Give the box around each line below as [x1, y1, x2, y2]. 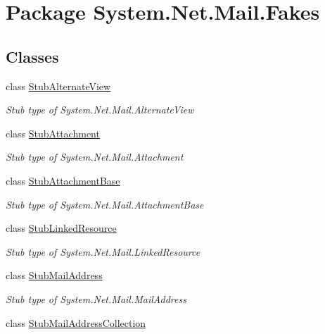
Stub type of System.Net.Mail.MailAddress [6, 291, 186, 306]
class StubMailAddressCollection [6, 315, 146, 330]
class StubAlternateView [6, 78, 111, 93]
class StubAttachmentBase [6, 173, 120, 187]
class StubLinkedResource [6, 221, 117, 235]
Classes [6, 45, 59, 67]
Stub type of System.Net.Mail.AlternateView [6, 102, 194, 117]
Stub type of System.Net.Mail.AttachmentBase [6, 197, 204, 211]
